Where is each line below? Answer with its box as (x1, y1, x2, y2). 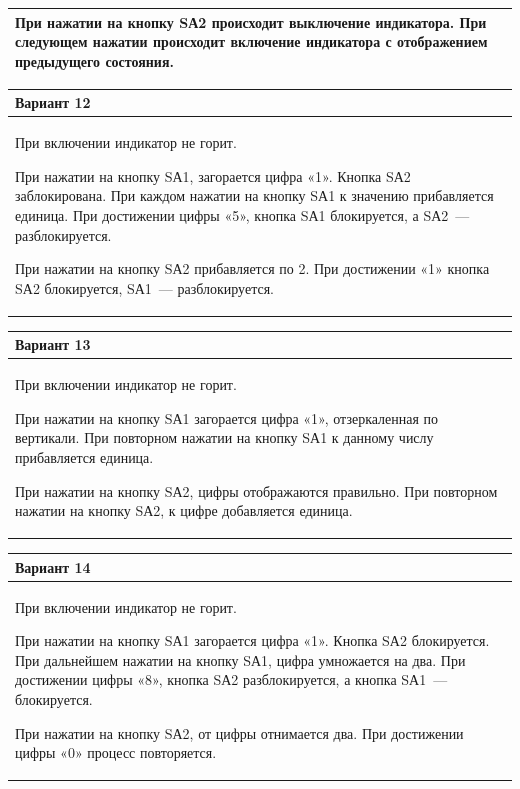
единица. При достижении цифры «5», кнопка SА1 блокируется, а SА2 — (15, 204, 470, 225)
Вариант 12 (15, 92, 91, 113)
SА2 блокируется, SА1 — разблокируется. (15, 277, 274, 298)
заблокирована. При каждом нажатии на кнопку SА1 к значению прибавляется (15, 185, 494, 206)
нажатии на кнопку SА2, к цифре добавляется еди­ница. (15, 500, 353, 521)
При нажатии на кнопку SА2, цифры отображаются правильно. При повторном (15, 480, 498, 501)
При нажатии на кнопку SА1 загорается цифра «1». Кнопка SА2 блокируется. (15, 630, 490, 651)
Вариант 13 (15, 334, 91, 355)
